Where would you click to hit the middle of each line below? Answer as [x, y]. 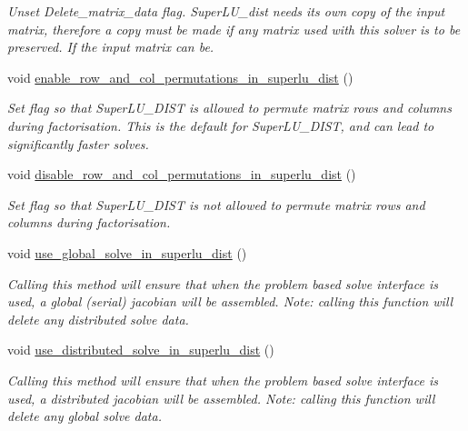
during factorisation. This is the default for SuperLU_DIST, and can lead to [221, 125]
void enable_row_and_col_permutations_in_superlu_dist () [180, 77]
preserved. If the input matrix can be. [111, 47]
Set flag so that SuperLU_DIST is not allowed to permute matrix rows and [216, 204]
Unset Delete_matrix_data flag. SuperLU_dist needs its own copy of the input [226, 11]
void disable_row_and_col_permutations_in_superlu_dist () [182, 174]
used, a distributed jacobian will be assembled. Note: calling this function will [221, 398]
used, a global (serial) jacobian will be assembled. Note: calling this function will [230, 301]
